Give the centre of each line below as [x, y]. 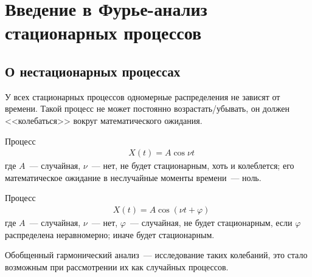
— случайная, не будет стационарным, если [211, 222]
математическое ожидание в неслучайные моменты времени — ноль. [133, 177]
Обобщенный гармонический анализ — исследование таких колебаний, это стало [156, 255]
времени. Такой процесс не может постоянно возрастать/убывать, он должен [147, 108]
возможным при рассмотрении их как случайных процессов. [117, 266]
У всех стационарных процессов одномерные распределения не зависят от [143, 96]
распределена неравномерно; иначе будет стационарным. [110, 234]
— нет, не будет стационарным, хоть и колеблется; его [193, 166]
